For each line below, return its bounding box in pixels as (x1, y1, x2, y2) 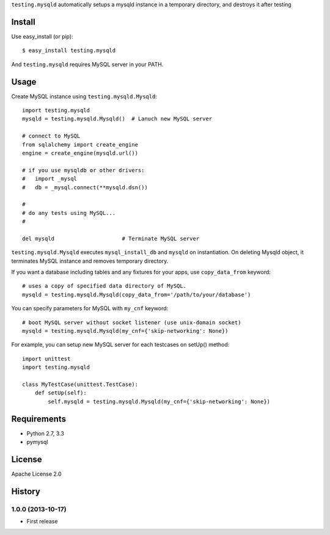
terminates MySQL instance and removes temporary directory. (11, 257, 169, 264)
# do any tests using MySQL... (22, 209, 116, 216)
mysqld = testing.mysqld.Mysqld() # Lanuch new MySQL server (22, 115, 213, 122)
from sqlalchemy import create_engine (22, 141, 139, 148)
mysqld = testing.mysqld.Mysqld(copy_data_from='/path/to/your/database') (22, 291, 251, 298)
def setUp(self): (34, 390, 87, 396)
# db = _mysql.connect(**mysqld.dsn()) (22, 184, 148, 191)
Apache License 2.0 (11, 470, 62, 478)
